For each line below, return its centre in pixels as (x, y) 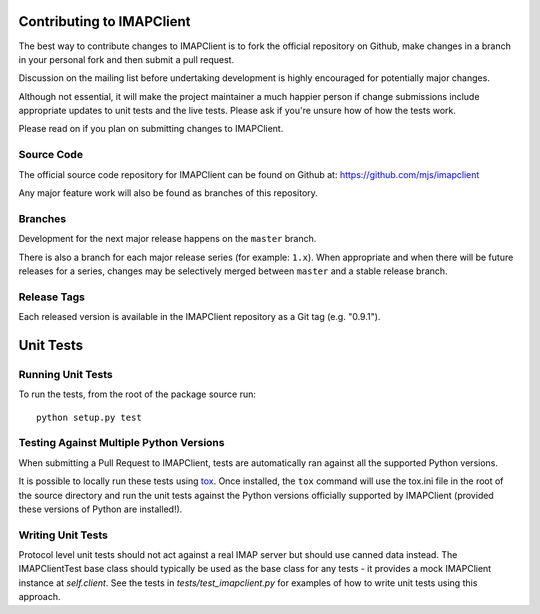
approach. (39, 597)
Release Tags (51, 297)
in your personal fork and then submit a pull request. (126, 59)
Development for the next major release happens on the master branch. (167, 239)
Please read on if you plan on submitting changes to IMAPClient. (151, 129)
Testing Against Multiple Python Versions (121, 443)
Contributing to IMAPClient (104, 21)
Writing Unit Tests (63, 535)
